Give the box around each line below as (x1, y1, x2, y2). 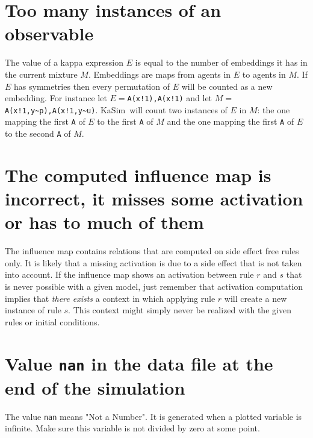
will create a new (224, 292, 287, 304)
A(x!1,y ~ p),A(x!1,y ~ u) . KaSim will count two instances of (5, 103, 228, 116)
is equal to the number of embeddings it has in (135, 56, 308, 69)
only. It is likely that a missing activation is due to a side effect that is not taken (5, 256, 302, 269)
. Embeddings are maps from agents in (88, 67, 231, 80)
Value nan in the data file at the (5, 351, 273, 375)
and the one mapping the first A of (167, 115, 294, 128)
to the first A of (97, 115, 153, 128)
